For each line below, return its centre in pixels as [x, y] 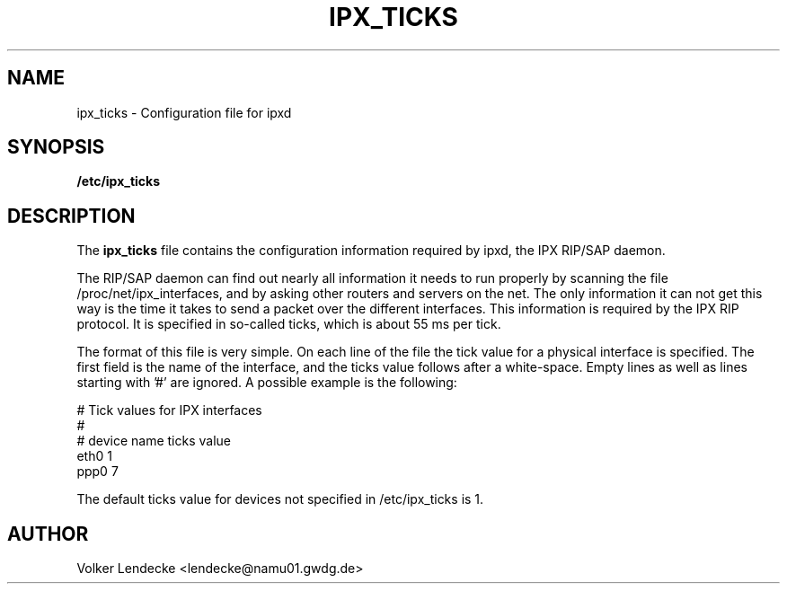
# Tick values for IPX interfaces [169, 410]
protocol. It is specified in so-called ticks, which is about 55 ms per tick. [289, 324]
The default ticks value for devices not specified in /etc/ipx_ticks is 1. [280, 499]
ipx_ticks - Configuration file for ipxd [184, 112]
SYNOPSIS [56, 147]
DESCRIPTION [71, 216]
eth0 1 [94, 456]
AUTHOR [48, 534]
